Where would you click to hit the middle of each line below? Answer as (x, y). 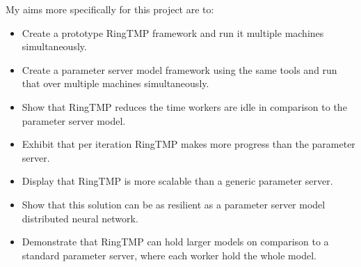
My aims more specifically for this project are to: (110, 9)
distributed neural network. (80, 218)
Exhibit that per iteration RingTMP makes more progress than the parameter (188, 144)
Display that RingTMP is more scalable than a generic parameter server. (177, 181)
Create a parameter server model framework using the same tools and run (179, 69)
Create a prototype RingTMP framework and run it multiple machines (173, 32)
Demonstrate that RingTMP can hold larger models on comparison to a (175, 242)
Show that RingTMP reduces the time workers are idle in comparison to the (184, 106)
